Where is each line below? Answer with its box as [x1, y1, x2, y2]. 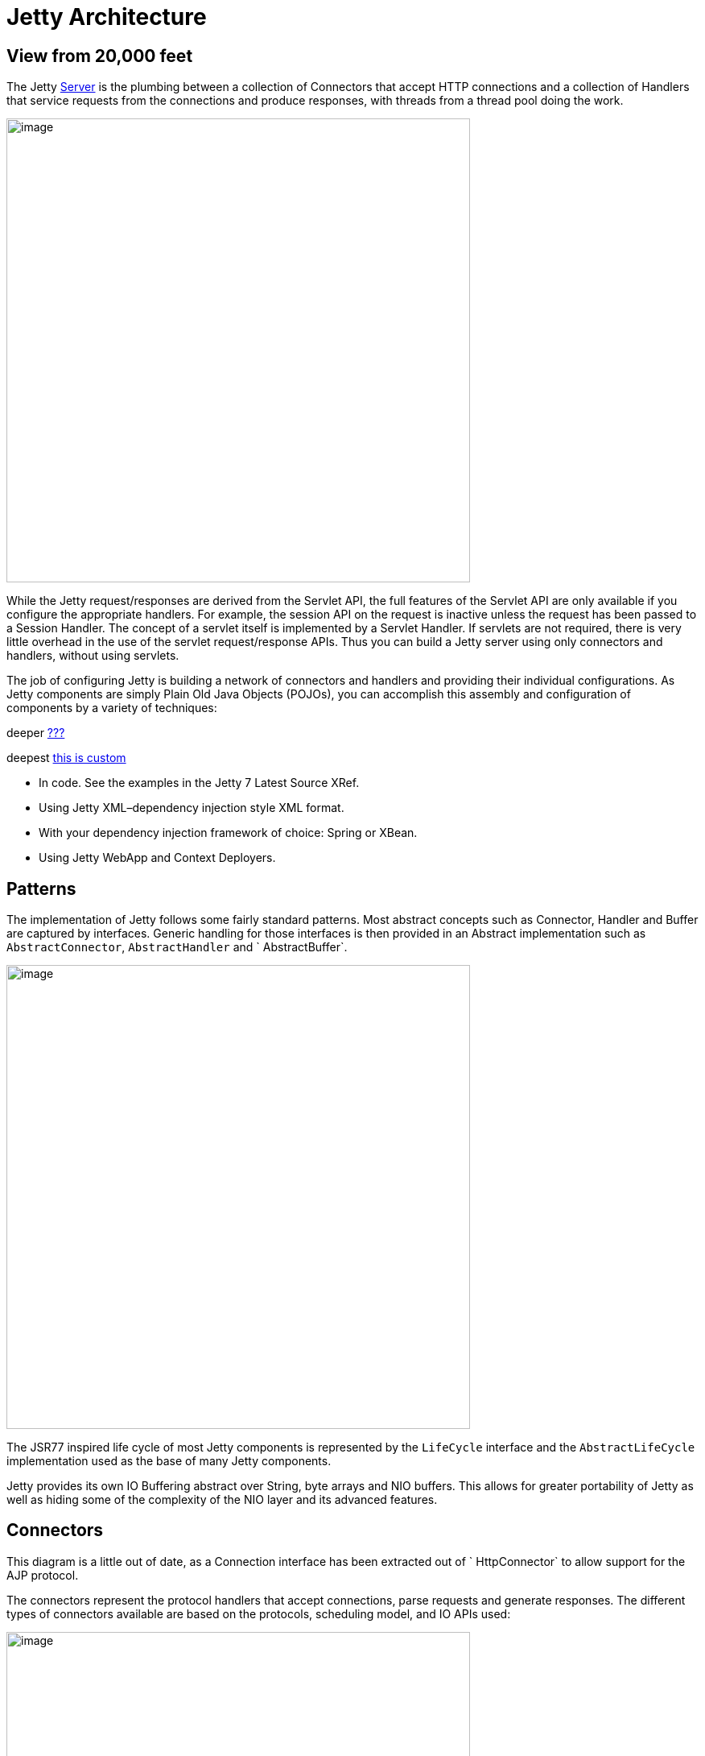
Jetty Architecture [6, 3, 207, 31]
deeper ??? [6, 726, 65, 740]
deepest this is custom [6, 751, 126, 765]
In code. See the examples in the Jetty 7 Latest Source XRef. [39, 776, 360, 790]
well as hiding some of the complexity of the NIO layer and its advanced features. [6, 1493, 438, 1507]
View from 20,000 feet [6, 45, 193, 66]
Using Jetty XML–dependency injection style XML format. [39, 801, 344, 815]
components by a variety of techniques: [6, 701, 217, 715]
